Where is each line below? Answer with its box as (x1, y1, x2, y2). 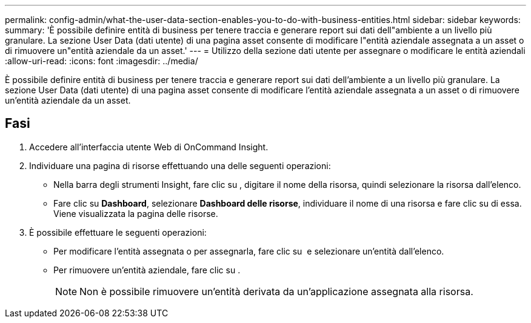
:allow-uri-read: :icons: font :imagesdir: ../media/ (5, 56, 198, 66)
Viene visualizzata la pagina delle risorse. (53, 208, 218, 219)
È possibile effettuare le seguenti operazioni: (29, 227, 207, 238)
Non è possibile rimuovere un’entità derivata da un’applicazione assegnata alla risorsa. (79, 285, 473, 298)
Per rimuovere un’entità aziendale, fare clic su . (53, 264, 241, 275)
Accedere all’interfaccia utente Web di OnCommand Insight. (29, 141, 269, 152)
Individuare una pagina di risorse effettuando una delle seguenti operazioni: (29, 160, 331, 171)
